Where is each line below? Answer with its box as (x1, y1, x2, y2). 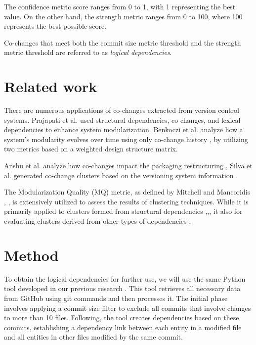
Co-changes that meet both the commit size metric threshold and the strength (4, 37, 241, 48)
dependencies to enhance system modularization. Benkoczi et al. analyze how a (4, 124, 243, 135)
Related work (4, 76, 97, 97)
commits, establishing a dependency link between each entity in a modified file (4, 322, 242, 332)
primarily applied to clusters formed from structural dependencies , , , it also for (4, 206, 243, 216)
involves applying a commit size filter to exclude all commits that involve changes (4, 302, 251, 313)
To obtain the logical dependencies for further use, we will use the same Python (4, 273, 246, 284)
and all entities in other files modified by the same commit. (4, 332, 183, 342)
